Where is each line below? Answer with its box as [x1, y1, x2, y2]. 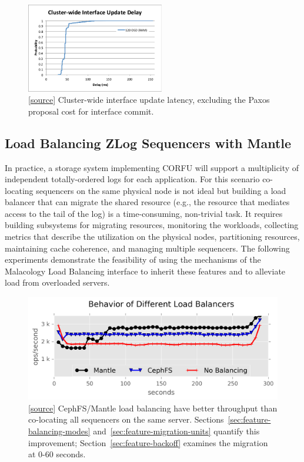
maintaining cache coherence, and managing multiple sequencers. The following [5, 242, 290, 254]
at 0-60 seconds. [28, 448, 86, 460]
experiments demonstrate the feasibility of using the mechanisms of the [5, 253, 261, 266]
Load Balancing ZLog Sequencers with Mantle [5, 133, 292, 152]
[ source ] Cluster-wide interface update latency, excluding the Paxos [28, 93, 270, 106]
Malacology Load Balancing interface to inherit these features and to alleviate [5, 265, 286, 277]
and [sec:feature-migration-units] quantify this [93, 424, 260, 437]
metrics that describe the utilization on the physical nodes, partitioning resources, [5, 230, 300, 243]
